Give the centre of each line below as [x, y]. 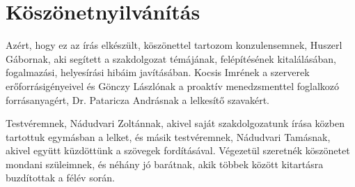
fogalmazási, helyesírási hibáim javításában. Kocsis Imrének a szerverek [158, 72]
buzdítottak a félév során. [60, 178]
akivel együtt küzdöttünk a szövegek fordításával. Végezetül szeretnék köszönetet [178, 150]
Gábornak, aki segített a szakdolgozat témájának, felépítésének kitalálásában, [171, 58]
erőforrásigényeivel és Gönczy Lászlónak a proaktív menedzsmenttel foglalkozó [173, 85]
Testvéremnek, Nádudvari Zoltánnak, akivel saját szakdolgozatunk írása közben [175, 123]
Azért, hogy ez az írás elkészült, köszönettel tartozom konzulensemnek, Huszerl [174, 45]
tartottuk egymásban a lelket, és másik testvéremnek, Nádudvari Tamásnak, [168, 136]
